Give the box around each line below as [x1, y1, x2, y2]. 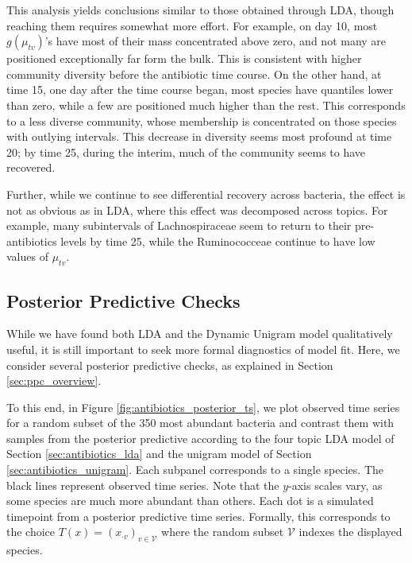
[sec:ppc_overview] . [6, 372, 102, 389]
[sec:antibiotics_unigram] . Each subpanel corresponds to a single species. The [6, 461, 383, 478]
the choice [6, 523, 56, 540]
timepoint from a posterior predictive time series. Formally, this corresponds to [6, 507, 391, 524]
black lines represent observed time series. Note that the [6, 476, 279, 493]
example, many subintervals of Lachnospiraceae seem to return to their [6, 217, 352, 234]
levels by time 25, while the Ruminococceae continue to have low [60, 232, 375, 249]
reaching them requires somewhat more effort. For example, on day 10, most [6, 17, 378, 33]
